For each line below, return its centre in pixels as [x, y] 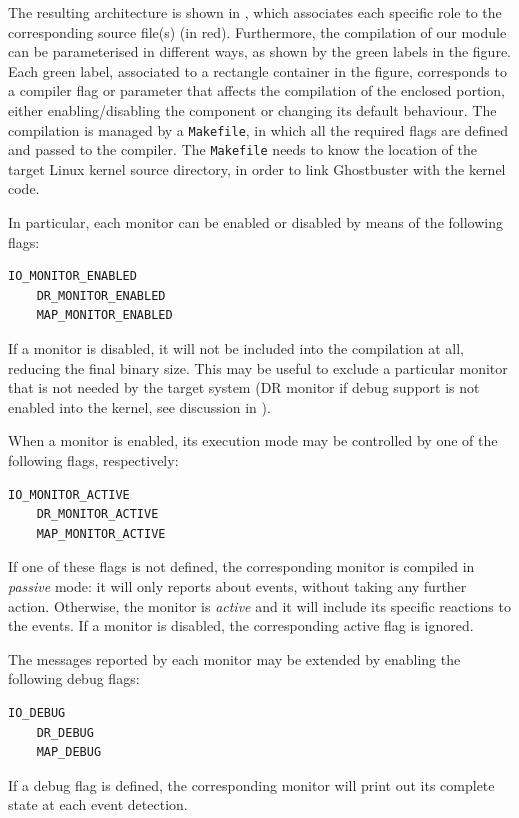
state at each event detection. [98, 804]
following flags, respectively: [93, 460]
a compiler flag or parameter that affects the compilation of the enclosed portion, [256, 90]
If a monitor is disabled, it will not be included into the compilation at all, [236, 348]
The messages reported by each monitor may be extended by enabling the [234, 658]
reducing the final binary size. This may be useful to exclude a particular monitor [258, 367]
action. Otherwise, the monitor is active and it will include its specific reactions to [259, 605]
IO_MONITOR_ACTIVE [69, 494]
